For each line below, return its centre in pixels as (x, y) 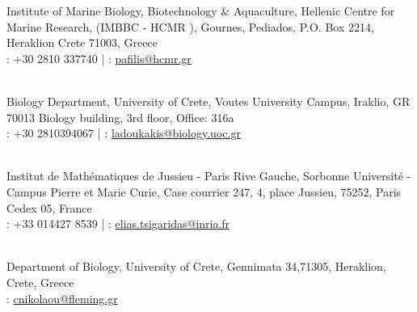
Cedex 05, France (49, 207)
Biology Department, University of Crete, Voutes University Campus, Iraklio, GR (208, 101)
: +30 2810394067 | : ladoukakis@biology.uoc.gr (124, 133)
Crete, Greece (40, 282)
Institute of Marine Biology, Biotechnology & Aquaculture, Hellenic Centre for (201, 11)
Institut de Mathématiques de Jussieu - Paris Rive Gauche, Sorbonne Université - (209, 176)
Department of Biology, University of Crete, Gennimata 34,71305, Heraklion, (196, 266)
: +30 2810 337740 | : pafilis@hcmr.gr (99, 58)
